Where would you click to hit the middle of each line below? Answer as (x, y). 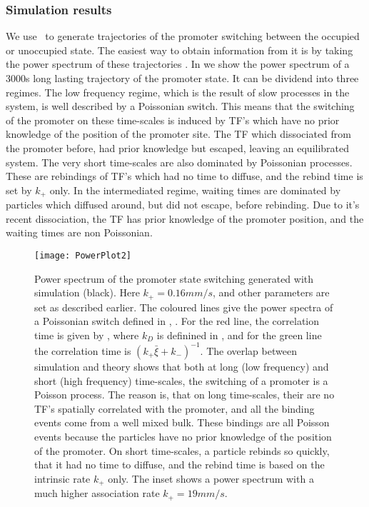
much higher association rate (97, 493)
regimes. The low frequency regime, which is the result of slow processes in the (178, 92)
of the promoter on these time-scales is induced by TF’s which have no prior (173, 120)
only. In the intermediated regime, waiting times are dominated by (195, 190)
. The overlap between (248, 350)
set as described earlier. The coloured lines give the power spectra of (184, 307)
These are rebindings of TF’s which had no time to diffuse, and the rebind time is (184, 176)
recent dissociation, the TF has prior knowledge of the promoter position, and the (185, 218)
